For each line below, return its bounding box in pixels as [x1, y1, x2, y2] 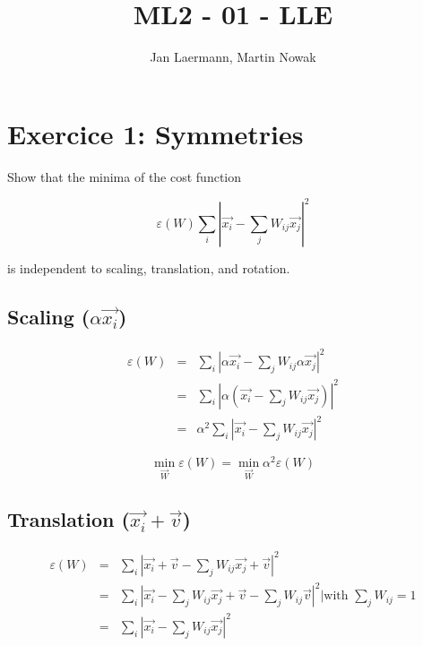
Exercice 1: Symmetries [7, 115, 304, 151]
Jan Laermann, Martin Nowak [150, 47, 316, 66]
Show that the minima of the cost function [7, 167, 242, 185]
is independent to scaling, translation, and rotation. [7, 258, 290, 277]
